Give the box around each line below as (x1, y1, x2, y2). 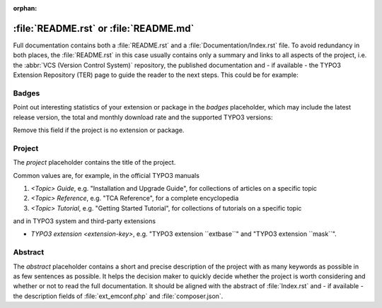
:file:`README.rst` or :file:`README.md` (13, 22, 195, 35)
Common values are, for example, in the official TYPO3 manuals (13, 171, 199, 179)
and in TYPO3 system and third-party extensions (13, 217, 156, 225)
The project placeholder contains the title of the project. (13, 158, 176, 167)
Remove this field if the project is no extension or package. (13, 126, 185, 134)
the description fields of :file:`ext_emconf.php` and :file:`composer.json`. (13, 292, 224, 300)
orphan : (13, 4, 37, 12)
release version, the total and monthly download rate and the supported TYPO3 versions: (13, 113, 273, 122)
